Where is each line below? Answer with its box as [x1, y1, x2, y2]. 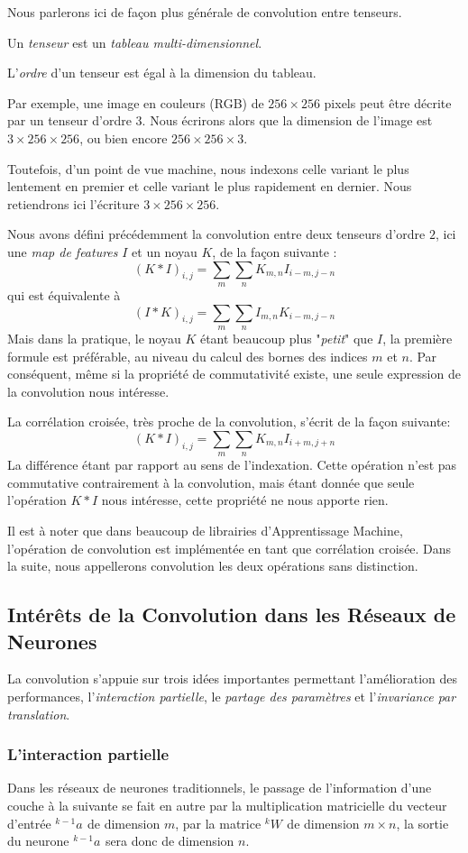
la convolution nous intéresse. [7, 381, 170, 400]
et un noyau [132, 242, 197, 261]
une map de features [7, 242, 118, 261]
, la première [382, 328, 453, 347]
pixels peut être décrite [324, 93, 452, 112]
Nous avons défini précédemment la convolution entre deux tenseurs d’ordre [7, 225, 426, 243]
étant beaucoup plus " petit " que [199, 328, 373, 347]
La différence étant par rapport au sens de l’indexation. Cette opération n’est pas [7, 455, 457, 474]
